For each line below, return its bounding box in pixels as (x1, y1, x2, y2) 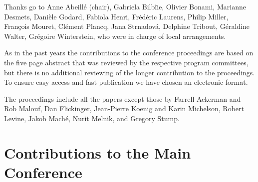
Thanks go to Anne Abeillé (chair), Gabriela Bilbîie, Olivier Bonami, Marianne (4, 1, 246, 11)
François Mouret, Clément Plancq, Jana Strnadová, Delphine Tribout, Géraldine (4, 21, 250, 31)
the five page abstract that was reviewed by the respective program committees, (4, 57, 249, 67)
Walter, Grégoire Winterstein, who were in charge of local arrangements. (4, 30, 226, 41)
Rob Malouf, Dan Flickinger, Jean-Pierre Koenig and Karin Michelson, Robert (4, 103, 244, 114)
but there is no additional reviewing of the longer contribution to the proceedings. (4, 67, 255, 77)
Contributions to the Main (4, 142, 191, 163)
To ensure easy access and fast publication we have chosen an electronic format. (4, 77, 248, 87)
